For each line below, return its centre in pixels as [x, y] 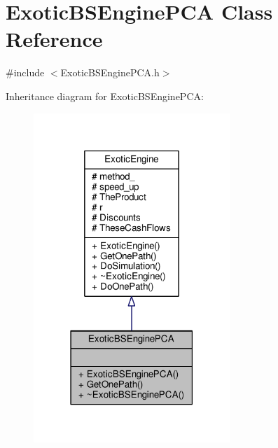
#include [25, 72]
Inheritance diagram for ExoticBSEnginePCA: [105, 96]
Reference [54, 39]
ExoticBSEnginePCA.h [110, 72]
